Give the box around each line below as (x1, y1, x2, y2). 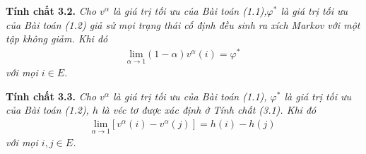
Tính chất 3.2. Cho (6, 4, 97, 18)
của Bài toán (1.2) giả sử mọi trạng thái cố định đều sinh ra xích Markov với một (6, 17, 360, 32)
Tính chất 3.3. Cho (6, 88, 97, 103)
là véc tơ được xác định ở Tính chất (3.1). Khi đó (102, 102, 317, 117)
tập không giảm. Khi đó (6, 31, 108, 46)
